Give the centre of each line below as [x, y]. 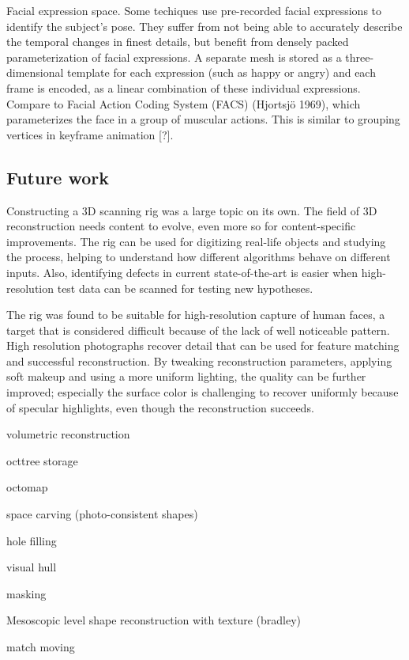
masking [26, 593]
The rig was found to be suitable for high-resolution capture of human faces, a [196, 315]
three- [360, 57]
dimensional [35, 72]
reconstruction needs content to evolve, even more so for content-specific [181, 226]
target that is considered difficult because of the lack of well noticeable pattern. [198, 330]
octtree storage [42, 460]
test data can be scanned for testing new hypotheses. [185, 288]
